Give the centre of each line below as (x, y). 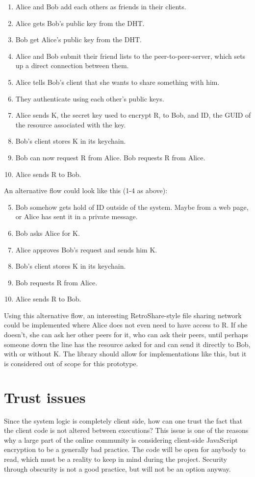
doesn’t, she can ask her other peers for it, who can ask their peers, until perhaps (126, 335)
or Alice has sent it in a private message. (76, 216)
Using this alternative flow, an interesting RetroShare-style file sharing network (123, 315)
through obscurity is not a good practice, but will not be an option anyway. (117, 468)
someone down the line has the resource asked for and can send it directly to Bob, (127, 344)
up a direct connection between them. (72, 65)
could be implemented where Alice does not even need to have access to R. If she (126, 325)
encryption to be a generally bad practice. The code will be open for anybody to (125, 449)
